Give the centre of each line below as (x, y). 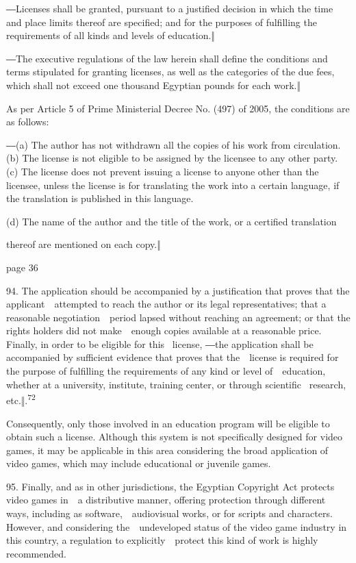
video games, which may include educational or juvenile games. (139, 463)
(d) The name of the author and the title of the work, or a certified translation (171, 221)
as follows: (28, 122)
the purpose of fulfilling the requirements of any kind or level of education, (166, 371)
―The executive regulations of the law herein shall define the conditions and (167, 58)
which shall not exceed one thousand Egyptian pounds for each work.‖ (153, 85)
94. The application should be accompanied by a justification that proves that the (178, 290)
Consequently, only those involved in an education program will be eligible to (168, 423)
